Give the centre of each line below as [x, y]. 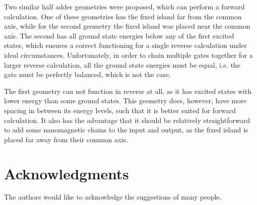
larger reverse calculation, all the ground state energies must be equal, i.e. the [122, 64]
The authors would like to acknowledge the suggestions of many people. [113, 197]
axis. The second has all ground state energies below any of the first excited [119, 35]
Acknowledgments [66, 173]
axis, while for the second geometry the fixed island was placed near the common [127, 26]
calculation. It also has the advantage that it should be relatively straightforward [127, 120]
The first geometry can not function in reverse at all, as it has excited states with [128, 91]
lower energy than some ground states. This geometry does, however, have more [125, 101]
